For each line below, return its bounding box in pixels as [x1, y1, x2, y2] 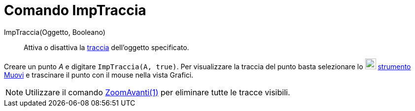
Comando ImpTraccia [4, 2, 146, 19]
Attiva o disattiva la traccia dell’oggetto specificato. [24, 43, 189, 52]
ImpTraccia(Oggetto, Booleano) [4, 28, 105, 36]
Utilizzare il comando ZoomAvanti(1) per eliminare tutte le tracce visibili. [25, 87, 290, 97]
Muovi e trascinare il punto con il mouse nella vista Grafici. [4, 70, 194, 79]
